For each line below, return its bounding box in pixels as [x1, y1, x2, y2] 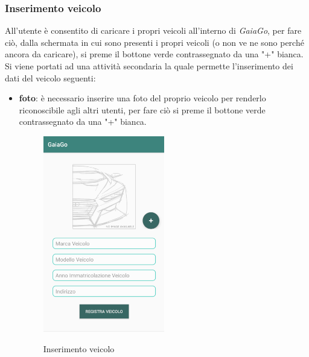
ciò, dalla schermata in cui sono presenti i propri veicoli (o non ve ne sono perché [5, 36, 304, 48]
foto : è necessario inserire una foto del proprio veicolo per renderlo [19, 92, 266, 104]
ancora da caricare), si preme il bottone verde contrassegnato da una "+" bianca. [5, 48, 304, 60]
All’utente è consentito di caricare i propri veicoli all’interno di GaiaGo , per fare [5, 24, 302, 37]
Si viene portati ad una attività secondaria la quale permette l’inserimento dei [5, 60, 293, 72]
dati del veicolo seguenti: [5, 71, 96, 84]
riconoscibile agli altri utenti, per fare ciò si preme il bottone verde [19, 103, 266, 116]
